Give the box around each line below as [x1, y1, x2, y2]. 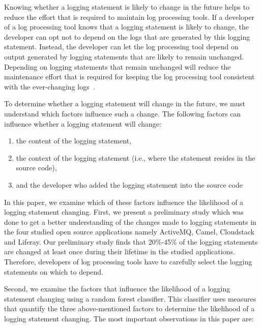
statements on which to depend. [4, 266, 103, 277]
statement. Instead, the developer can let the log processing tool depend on [4, 41, 239, 52]
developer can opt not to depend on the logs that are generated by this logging [4, 31, 250, 42]
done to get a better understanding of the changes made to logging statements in [4, 216, 256, 227]
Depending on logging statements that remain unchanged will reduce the [4, 61, 231, 72]
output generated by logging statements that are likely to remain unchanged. [4, 51, 244, 62]
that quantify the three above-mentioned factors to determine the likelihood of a [4, 303, 255, 314]
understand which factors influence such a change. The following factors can [4, 108, 241, 118]
